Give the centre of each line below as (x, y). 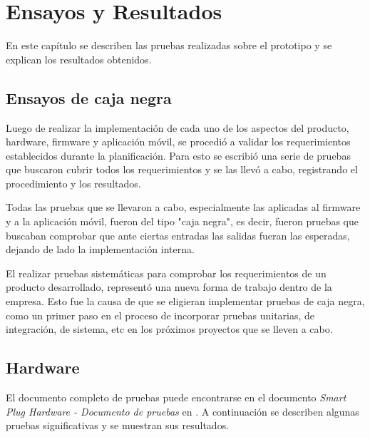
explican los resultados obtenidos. (79, 59)
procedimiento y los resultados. (73, 183)
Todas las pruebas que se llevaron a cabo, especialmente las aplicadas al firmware (183, 207)
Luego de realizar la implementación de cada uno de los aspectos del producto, (178, 127)
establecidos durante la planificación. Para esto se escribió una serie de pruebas (178, 155)
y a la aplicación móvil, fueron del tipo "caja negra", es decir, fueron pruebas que (183, 221)
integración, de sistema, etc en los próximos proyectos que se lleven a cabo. (169, 329)
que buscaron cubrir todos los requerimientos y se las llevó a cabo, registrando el (182, 169)
